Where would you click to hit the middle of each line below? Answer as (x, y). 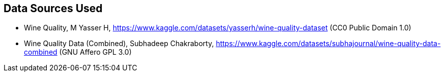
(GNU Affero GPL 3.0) (95, 52)
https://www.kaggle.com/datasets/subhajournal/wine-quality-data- (328, 44)
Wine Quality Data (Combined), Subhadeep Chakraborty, (119, 44)
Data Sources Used (53, 8)
